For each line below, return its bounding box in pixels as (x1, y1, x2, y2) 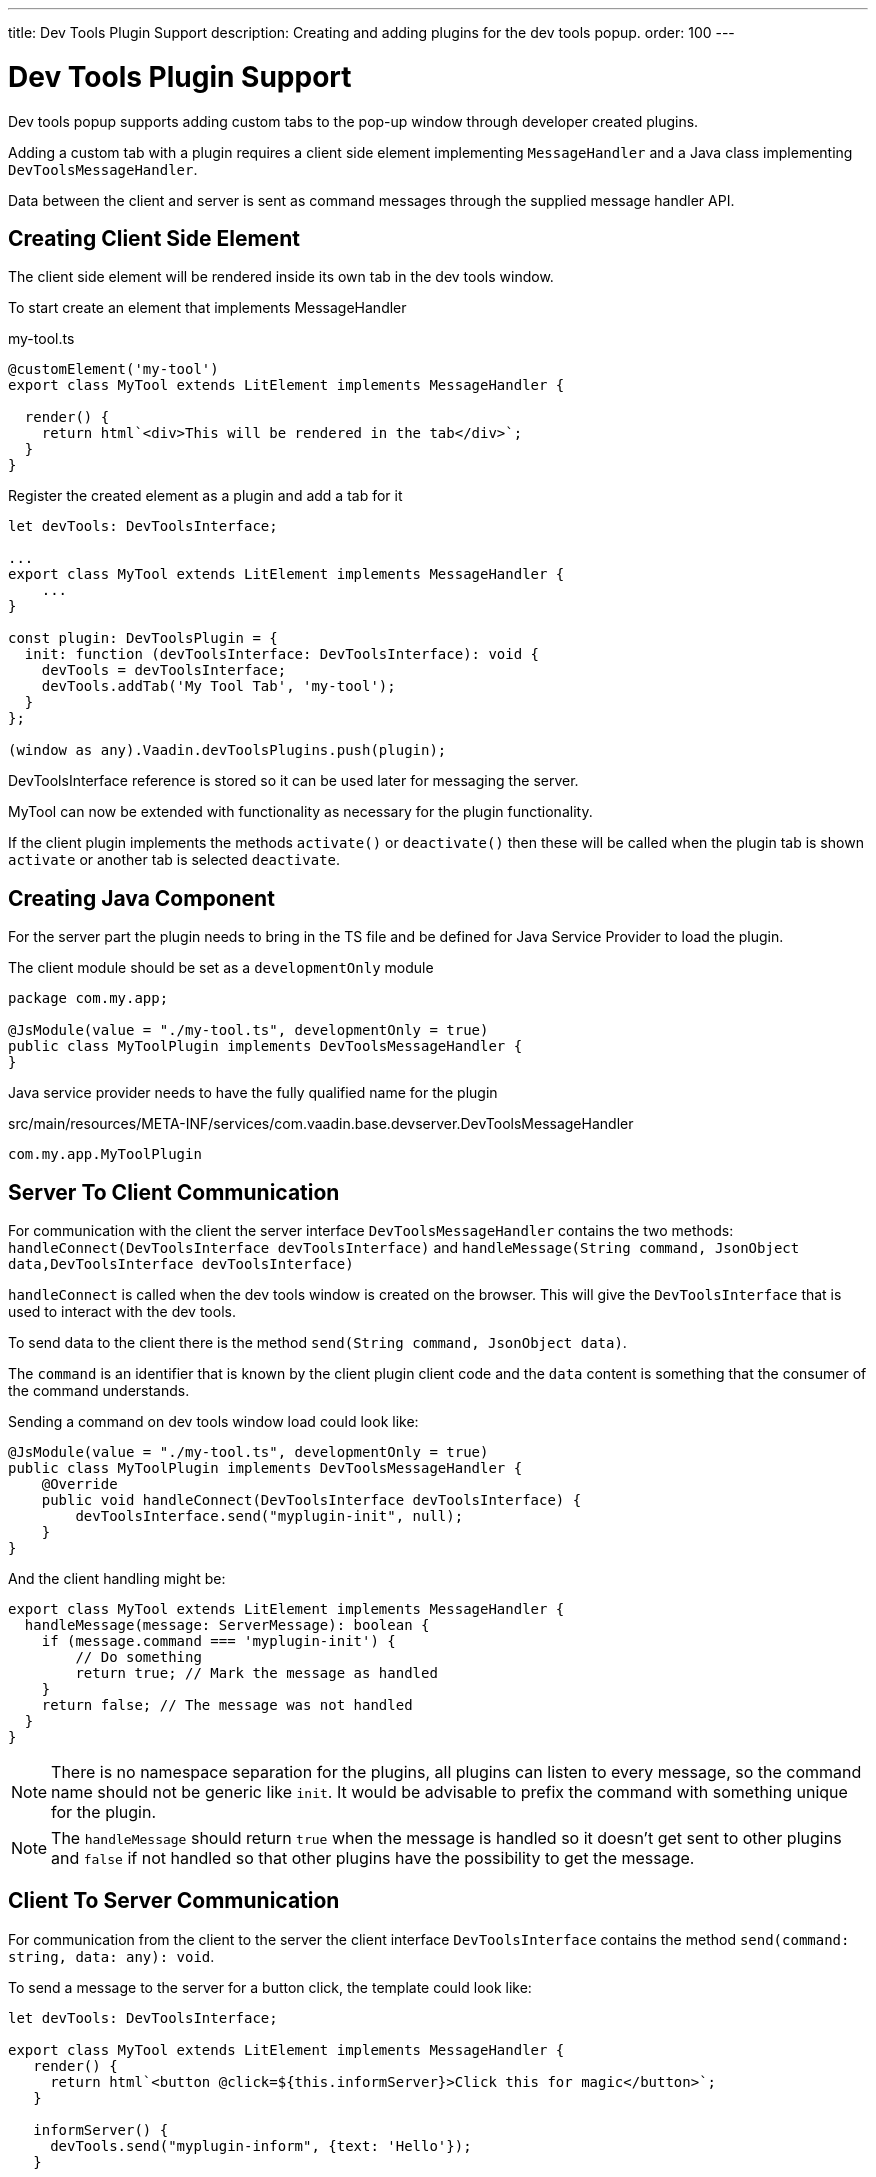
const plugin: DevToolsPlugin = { (8, 630, 278, 647)
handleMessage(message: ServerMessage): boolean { (24, 1617, 430, 1634)
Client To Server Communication (8, 1888, 340, 1914)
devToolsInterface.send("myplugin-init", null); (75, 1508, 464, 1525)
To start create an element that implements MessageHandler (8, 299, 407, 317)
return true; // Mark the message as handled (75, 1665, 438, 1682)
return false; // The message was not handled (41, 1697, 413, 1714)
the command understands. (8, 1382, 190, 1400)
